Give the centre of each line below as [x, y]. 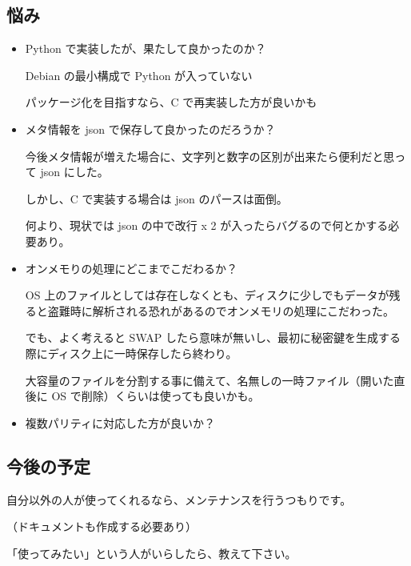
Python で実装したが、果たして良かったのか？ [146, 48]
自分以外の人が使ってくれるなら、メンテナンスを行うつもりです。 [179, 499]
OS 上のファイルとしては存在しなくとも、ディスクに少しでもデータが [207, 295]
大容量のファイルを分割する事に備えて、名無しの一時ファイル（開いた [209, 380]
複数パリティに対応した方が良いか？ [120, 422]
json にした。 [74, 172]
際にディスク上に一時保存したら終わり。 [131, 353]
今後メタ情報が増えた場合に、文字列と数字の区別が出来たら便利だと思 [210, 156]
